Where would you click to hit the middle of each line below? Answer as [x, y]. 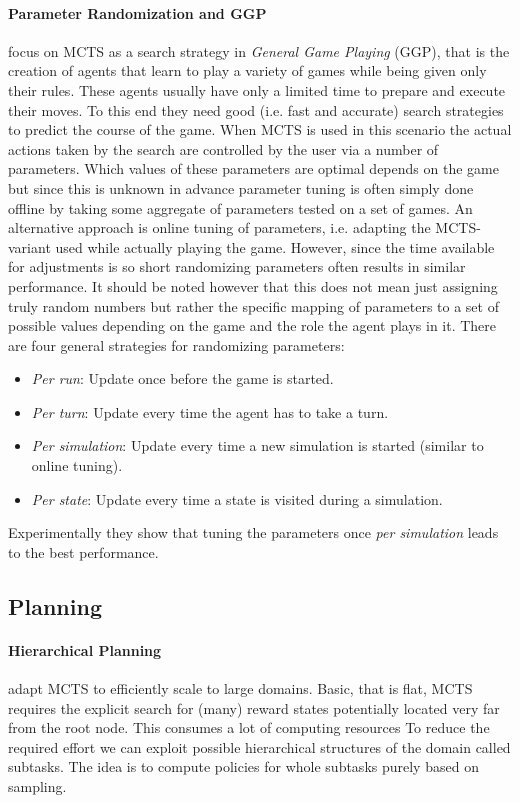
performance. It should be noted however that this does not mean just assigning [253, 285]
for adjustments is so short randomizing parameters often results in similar [237, 266]
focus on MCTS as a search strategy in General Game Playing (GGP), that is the [259, 50]
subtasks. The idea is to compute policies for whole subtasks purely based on [243, 766]
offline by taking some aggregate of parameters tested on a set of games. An [240, 207]
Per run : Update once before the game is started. [182, 378]
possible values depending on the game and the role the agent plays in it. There [252, 325]
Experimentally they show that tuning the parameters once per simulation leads [253, 532]
